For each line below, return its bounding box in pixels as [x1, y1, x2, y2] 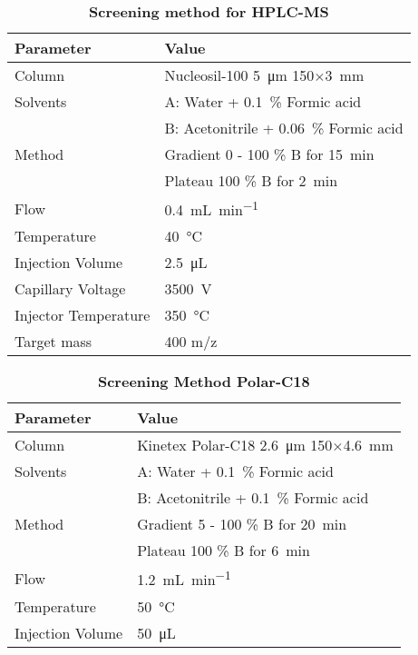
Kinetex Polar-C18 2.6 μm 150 [137, 434, 333, 456]
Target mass [15, 331, 92, 352]
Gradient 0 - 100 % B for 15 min [164, 144, 374, 164]
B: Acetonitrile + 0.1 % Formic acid [137, 487, 369, 509]
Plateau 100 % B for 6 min [137, 540, 310, 561]
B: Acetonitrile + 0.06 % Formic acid [164, 117, 403, 138]
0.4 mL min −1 [164, 196, 258, 221]
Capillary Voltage [15, 278, 126, 300]
